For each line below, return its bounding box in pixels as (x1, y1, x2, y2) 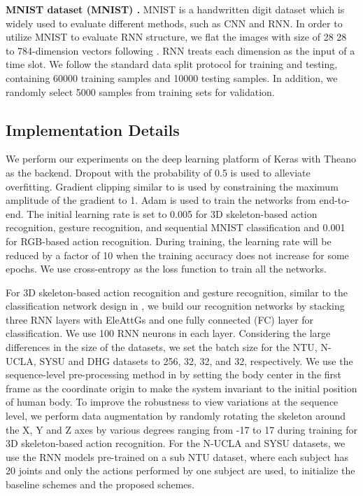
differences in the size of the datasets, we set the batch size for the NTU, (6, 340, 318, 354)
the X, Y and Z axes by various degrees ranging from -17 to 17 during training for (6, 422, 357, 436)
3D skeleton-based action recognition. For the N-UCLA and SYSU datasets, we (6, 436, 346, 450)
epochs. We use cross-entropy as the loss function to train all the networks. (6, 261, 327, 276)
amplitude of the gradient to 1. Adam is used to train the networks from (6, 193, 316, 207)
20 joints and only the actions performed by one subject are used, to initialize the (6, 463, 355, 478)
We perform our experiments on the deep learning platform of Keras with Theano (6, 151, 356, 166)
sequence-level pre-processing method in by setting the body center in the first (6, 367, 342, 382)
